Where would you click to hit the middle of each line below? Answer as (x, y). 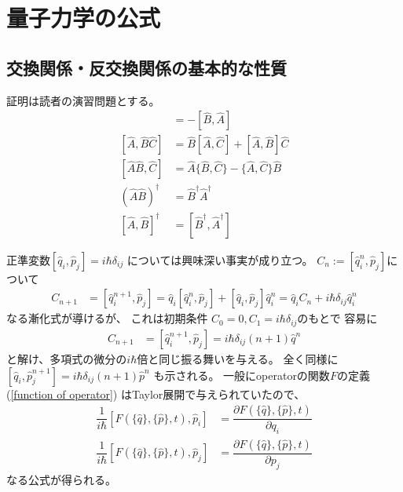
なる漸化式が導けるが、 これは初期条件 (107, 318)
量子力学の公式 (84, 18)
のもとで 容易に (337, 318)
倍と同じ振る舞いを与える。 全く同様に (238, 358)
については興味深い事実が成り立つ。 (220, 259)
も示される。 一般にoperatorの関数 (242, 375)
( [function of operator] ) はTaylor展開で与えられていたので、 (156, 394)
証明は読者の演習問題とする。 (83, 100)
